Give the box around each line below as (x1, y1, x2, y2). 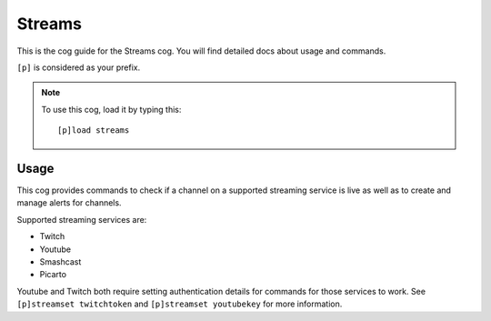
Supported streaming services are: (16, 214, 147, 225)
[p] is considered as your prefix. (16, 62, 141, 73)
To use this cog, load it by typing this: (41, 104, 182, 115)
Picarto (39, 269, 67, 280)
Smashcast (39, 256, 82, 267)
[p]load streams (57, 125, 130, 135)
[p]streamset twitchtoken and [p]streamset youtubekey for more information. (16, 298, 343, 309)
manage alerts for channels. (16, 197, 122, 208)
